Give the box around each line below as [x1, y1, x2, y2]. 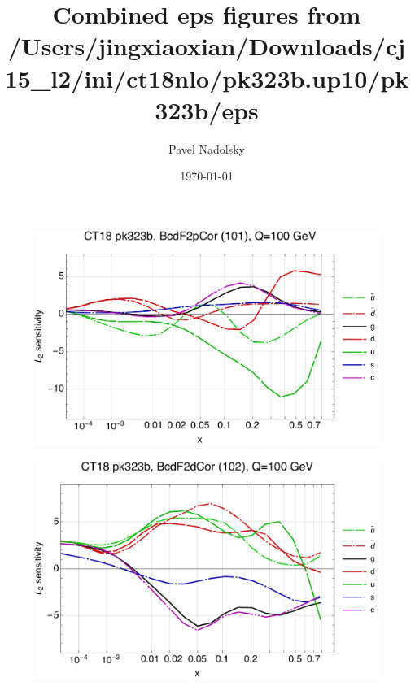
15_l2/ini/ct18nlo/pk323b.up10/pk [4, 61, 409, 94]
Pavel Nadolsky [168, 140, 245, 157]
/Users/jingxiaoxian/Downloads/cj [7, 29, 406, 63]
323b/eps [155, 93, 259, 126]
